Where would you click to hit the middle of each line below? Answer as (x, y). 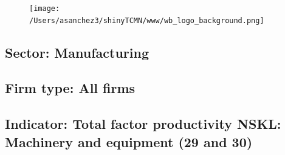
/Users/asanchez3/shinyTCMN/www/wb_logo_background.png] (147, 20)
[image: (45, 9)
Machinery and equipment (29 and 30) (129, 141)
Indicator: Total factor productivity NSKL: (143, 124)
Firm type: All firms (70, 88)
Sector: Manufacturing (77, 52)
